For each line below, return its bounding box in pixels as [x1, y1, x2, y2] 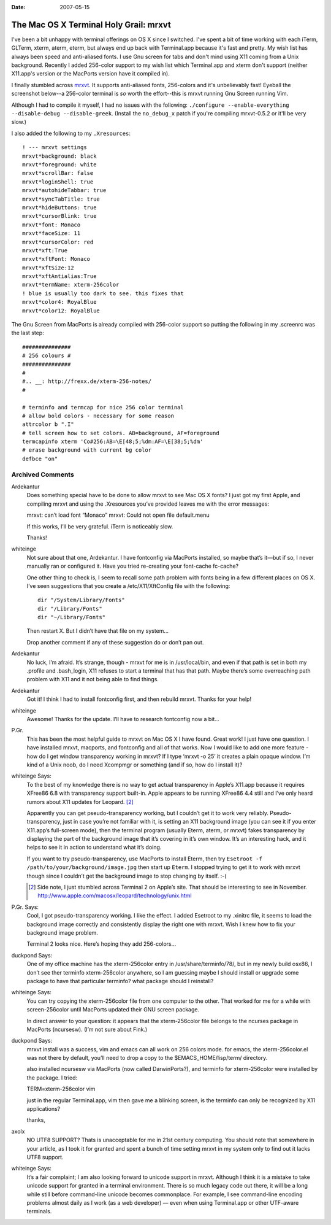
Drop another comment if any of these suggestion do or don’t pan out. [26, 638, 204, 646]
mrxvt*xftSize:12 [22, 264, 74, 271]
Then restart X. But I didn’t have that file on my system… [26, 627, 169, 635]
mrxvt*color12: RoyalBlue [22, 307, 101, 314]
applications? [26, 1105, 61, 1113]
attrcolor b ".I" [22, 421, 74, 428]
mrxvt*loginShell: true [22, 178, 94, 185]
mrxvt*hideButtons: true [22, 204, 97, 211]
